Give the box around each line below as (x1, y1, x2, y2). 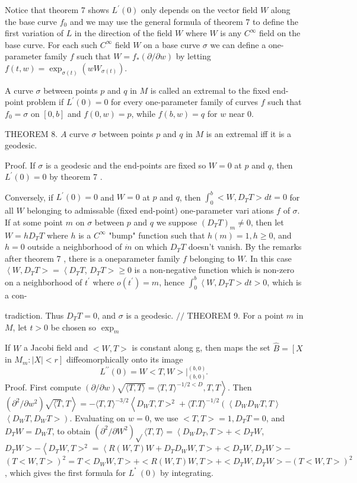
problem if (26, 96, 64, 108)
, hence (159, 275, 184, 288)
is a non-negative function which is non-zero (134, 263, 294, 276)
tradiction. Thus (5, 309, 64, 321)
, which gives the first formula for (5, 466, 126, 478)
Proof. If (5, 158, 36, 171)
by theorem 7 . (49, 170, 103, 183)
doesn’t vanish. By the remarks (188, 240, 302, 253)
